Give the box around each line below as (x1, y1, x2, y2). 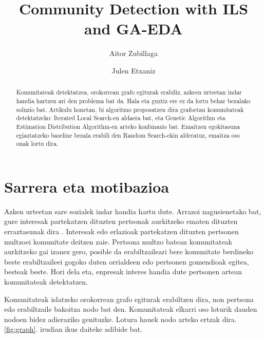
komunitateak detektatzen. (4, 276, 88, 287)
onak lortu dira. (16, 139, 59, 148)
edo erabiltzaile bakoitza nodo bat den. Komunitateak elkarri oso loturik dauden (4, 304, 257, 314)
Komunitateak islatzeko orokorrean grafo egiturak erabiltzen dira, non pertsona (4, 293, 254, 304)
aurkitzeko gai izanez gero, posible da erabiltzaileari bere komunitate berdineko (4, 246, 254, 257)
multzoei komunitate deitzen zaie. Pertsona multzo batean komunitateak (4, 236, 233, 247)
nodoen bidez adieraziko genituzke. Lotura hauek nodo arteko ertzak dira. (4, 313, 237, 324)
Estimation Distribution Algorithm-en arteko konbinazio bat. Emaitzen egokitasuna (16, 122, 240, 130)
